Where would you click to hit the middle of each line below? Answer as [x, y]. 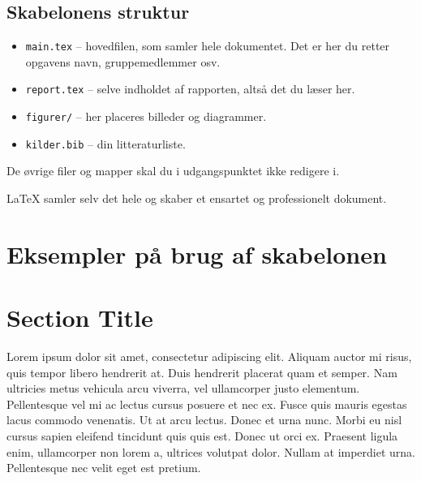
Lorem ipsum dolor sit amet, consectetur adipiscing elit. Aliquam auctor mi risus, [209, 356]
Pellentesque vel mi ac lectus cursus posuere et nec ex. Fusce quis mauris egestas [207, 404]
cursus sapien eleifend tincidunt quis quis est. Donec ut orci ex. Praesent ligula [202, 436]
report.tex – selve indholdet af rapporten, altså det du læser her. [190, 89]
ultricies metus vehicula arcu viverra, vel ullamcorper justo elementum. [183, 388]
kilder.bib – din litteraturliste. [105, 143]
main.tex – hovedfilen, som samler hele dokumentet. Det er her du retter [208, 46]
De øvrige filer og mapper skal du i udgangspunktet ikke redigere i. [173, 171]
